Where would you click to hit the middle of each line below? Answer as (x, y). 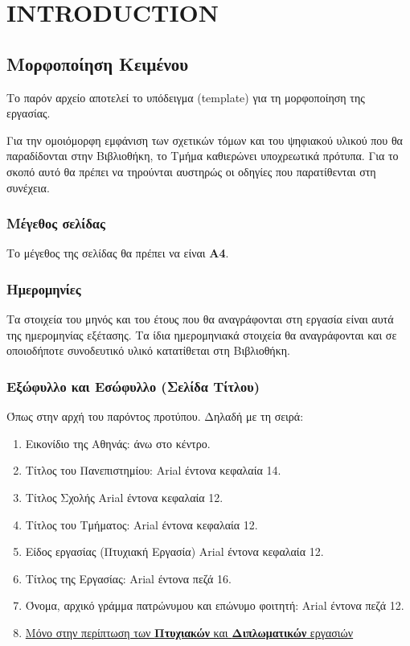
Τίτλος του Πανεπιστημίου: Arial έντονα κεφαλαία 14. (153, 470)
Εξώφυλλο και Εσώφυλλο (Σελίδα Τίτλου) (133, 386)
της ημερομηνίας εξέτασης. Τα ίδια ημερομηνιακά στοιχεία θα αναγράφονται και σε (202, 334)
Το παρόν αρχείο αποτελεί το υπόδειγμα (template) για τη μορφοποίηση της (186, 97)
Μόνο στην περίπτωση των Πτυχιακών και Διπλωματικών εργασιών (189, 632)
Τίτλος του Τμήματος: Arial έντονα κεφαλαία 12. (141, 524)
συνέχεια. (28, 187)
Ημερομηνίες (44, 288)
